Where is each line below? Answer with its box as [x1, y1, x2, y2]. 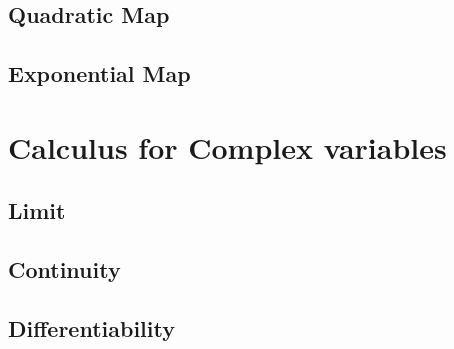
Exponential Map [8, 58, 191, 89]
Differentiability [8, 312, 175, 343]
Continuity [8, 254, 121, 285]
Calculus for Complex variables [8, 126, 447, 167]
